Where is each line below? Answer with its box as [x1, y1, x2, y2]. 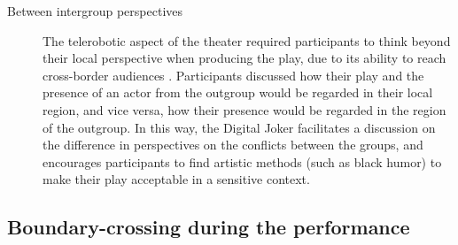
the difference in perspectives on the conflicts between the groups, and [43, 135, 423, 154]
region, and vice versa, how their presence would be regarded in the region [43, 100, 446, 119]
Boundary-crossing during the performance [7, 213, 410, 241]
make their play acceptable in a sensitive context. [43, 170, 310, 188]
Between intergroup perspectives [7, 2, 183, 19]
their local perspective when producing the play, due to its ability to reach [43, 49, 446, 67]
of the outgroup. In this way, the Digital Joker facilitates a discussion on [43, 118, 436, 136]
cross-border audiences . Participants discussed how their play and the [43, 65, 424, 84]
